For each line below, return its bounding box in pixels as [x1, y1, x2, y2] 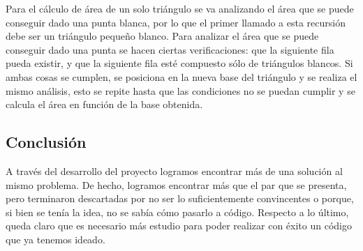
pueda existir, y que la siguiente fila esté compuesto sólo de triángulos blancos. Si [6, 56, 353, 70]
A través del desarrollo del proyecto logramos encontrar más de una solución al [6, 163, 343, 178]
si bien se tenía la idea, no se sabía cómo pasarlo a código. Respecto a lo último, [6, 204, 349, 219]
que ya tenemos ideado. [6, 231, 105, 246]
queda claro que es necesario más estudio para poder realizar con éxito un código [6, 218, 352, 233]
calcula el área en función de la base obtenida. [6, 97, 203, 112]
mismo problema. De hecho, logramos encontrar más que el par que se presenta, [6, 177, 347, 192]
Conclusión [6, 131, 87, 153]
